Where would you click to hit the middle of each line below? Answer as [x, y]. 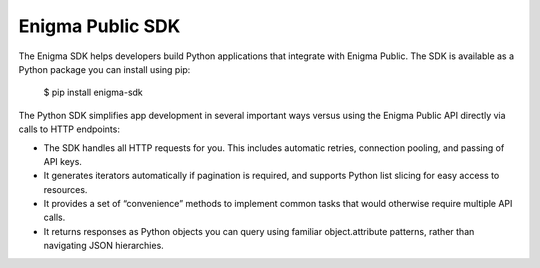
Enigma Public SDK [99, 26]
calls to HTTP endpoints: [69, 129]
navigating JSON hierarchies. [103, 246]
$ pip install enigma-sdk [93, 92]
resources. [65, 189]
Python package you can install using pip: [104, 69]
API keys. [62, 161]
